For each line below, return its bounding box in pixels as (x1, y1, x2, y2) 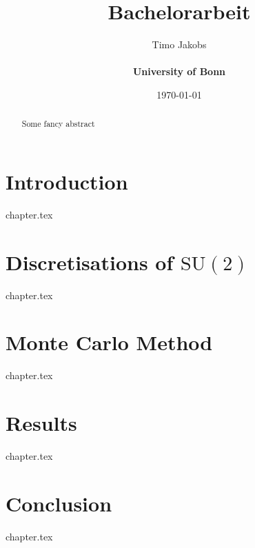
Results (6, 409, 77, 437)
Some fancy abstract (21, 118, 95, 130)
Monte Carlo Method (6, 328, 213, 356)
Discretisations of (6, 247, 174, 276)
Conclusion (6, 489, 112, 517)
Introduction (6, 167, 128, 195)
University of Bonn (132, 64, 226, 79)
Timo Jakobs (152, 37, 207, 52)
